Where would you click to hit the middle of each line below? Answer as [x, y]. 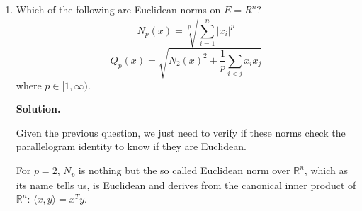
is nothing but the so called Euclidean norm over [184, 170]
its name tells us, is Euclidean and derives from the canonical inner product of [186, 184]
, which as [326, 170]
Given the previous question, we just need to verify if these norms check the [181, 132]
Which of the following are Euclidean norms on [118, 9]
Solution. [38, 109]
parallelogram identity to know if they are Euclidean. [131, 146]
